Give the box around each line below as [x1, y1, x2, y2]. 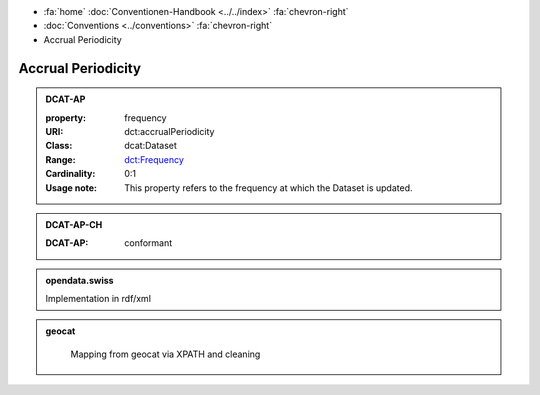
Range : [45, 153, 76, 165]
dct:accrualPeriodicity [124, 125, 215, 137]
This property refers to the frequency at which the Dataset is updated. [124, 181, 414, 194]
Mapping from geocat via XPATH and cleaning [70, 348, 261, 360]
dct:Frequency [124, 153, 185, 165]
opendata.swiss [45, 274, 114, 286]
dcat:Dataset [124, 140, 177, 152]
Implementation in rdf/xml [45, 293, 152, 305]
